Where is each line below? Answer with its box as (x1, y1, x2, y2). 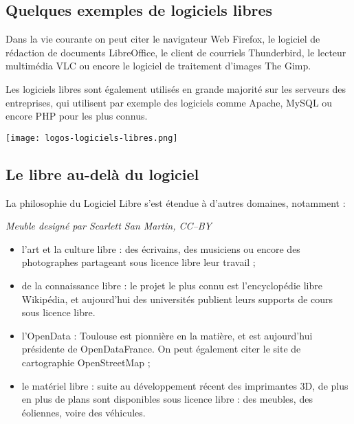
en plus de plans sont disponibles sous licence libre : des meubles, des (21, 392, 313, 406)
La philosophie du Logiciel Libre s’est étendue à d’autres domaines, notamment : (5, 195, 346, 210)
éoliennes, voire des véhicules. (21, 405, 146, 419)
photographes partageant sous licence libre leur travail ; (21, 255, 256, 269)
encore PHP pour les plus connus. (5, 109, 148, 123)
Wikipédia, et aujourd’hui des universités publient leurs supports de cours (21, 291, 333, 306)
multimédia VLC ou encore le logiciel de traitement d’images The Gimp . (5, 58, 311, 73)
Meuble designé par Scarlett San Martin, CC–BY (5, 219, 212, 233)
